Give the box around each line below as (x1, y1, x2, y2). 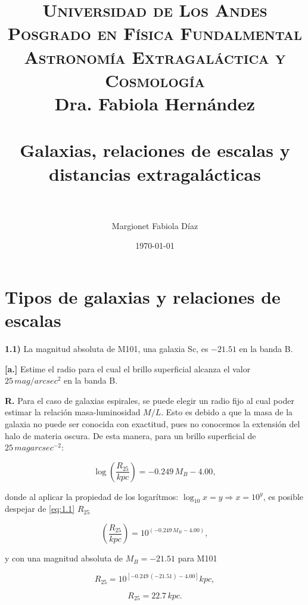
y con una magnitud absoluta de (5, 552, 123, 564)
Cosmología (105, 67, 205, 92)
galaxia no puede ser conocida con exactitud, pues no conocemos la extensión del (5, 417, 300, 430)
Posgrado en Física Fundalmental (8, 21, 302, 45)
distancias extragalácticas (49, 161, 261, 186)
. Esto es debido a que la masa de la (161, 406, 293, 418)
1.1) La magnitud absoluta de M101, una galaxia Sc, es (5, 342, 209, 354)
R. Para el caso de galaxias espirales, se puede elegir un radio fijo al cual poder (5, 394, 294, 406)
